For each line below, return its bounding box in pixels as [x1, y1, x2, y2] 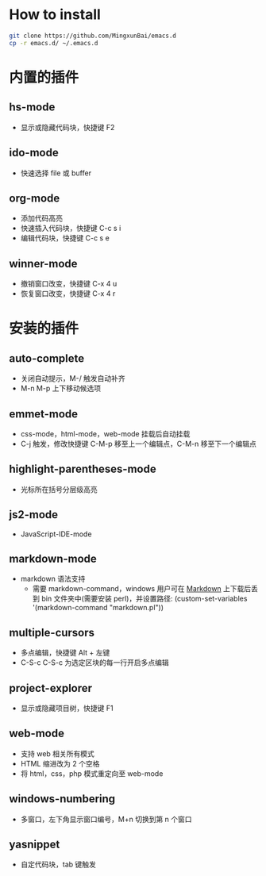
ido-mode [9, 146, 59, 159]
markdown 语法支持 [20, 574, 86, 584]
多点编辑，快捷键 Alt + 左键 [20, 648, 110, 658]
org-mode [9, 191, 60, 205]
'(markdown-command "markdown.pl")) [32, 603, 164, 613]
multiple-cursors [9, 625, 94, 640]
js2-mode [9, 508, 59, 521]
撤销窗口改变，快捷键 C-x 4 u [20, 279, 118, 289]
